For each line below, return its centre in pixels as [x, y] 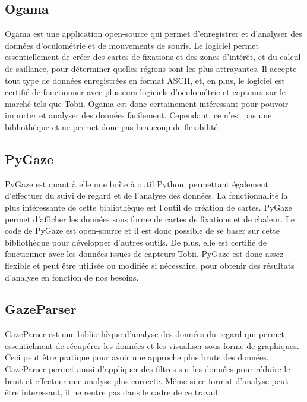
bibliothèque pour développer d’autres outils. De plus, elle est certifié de [136, 242]
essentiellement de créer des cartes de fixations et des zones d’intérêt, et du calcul [153, 57]
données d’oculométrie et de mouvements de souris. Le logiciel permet [132, 45]
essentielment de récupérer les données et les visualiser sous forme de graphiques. [152, 345]
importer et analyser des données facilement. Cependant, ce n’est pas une [138, 115]
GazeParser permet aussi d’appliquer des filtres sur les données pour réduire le [148, 369]
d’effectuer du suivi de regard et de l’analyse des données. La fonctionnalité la [146, 195]
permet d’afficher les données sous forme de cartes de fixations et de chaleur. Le [150, 219]
